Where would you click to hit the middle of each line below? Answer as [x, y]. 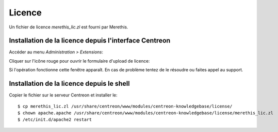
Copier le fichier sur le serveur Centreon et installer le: [63, 95]
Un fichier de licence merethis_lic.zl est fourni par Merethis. [69, 27]
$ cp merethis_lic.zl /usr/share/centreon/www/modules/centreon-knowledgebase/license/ [125, 106]
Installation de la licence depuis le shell [69, 84]
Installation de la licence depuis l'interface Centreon [90, 41]
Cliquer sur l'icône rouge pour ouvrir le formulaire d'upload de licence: [79, 61]
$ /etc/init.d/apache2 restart [55, 120]
